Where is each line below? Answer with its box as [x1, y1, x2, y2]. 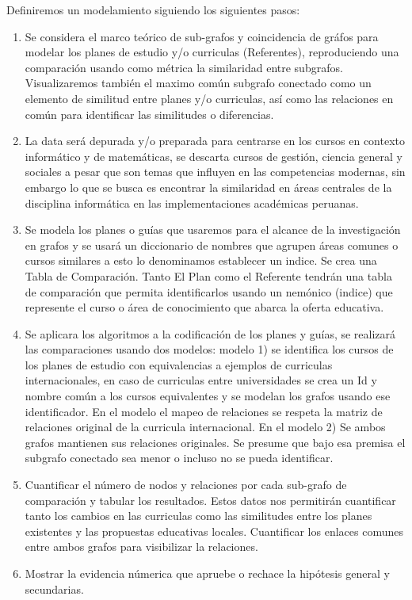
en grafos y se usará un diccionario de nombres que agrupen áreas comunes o [25, 236, 399, 253]
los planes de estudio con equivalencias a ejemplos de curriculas [25, 356, 333, 373]
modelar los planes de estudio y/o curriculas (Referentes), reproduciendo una [25, 44, 399, 60]
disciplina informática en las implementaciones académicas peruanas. [25, 194, 359, 211]
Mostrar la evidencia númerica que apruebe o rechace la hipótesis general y [25, 565, 390, 581]
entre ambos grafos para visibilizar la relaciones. [25, 538, 258, 555]
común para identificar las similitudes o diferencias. [25, 105, 274, 122]
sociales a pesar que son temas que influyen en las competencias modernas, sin [25, 163, 406, 180]
